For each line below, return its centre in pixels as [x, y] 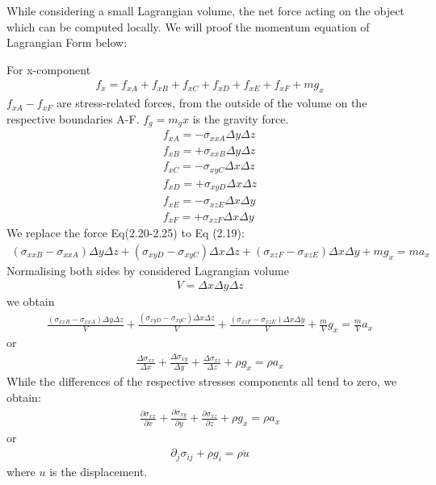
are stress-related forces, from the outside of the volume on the [212, 103]
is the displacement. [99, 471]
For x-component [49, 69]
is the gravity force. [241, 118]
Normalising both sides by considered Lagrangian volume [148, 270]
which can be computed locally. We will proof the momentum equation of [188, 26]
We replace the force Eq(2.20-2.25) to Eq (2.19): [126, 233]
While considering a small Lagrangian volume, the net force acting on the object [205, 10]
